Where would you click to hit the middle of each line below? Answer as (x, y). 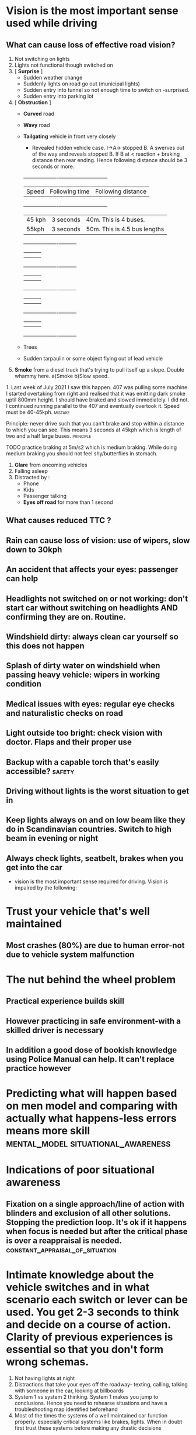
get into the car (34, 867)
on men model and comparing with (92, 1106)
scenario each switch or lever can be (97, 1300)
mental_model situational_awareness (88, 1143)
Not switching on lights (42, 59)
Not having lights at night (45, 1378)
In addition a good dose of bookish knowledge (92, 1050)
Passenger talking (45, 496)
